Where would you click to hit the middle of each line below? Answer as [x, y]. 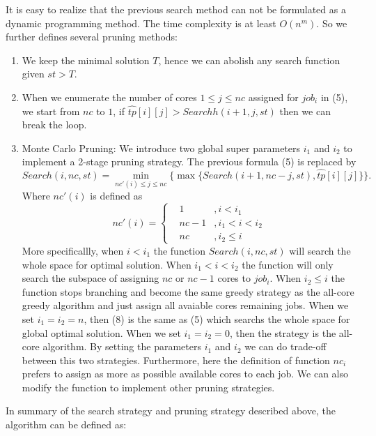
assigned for [273, 97]
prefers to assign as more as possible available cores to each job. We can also [185, 374]
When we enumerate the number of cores [109, 97]
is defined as [116, 196]
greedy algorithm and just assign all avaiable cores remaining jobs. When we [185, 305]
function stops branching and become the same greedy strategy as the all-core [188, 291]
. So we [332, 23]
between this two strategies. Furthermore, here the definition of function [176, 360]
